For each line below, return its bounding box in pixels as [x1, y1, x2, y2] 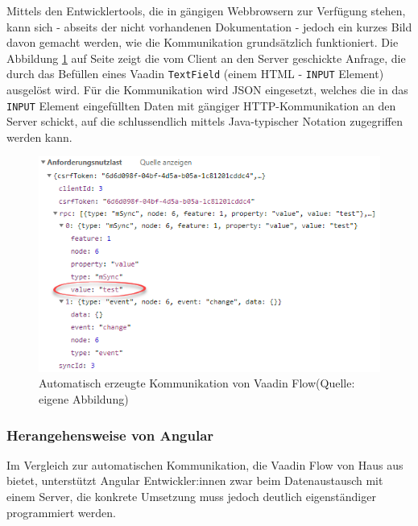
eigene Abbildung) [39, 391, 129, 407]
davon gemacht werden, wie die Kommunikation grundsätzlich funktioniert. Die [6, 34, 399, 51]
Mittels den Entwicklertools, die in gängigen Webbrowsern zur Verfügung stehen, [6, 2, 406, 19]
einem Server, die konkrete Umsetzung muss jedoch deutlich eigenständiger [6, 488, 376, 504]
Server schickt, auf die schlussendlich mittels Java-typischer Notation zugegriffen [6, 113, 403, 130]
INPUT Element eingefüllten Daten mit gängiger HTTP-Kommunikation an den [6, 97, 396, 114]
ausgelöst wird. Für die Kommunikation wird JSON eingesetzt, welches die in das [6, 81, 408, 98]
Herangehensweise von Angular [6, 425, 214, 445]
